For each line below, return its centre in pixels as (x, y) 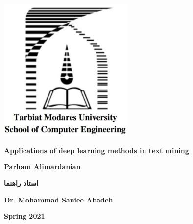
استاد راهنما (21, 183)
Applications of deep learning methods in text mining (96, 150)
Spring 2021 (24, 216)
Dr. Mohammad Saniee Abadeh (59, 199)
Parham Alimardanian (42, 167)
